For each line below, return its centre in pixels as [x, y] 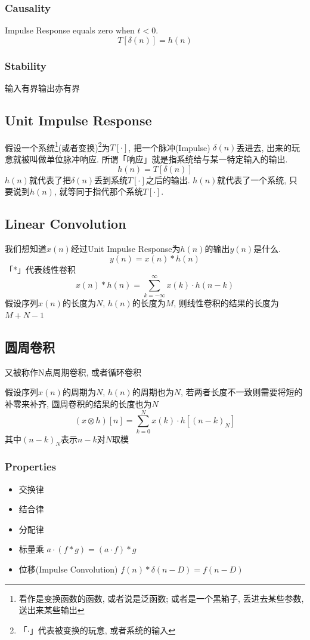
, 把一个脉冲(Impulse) [169, 147]
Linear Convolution [66, 224]
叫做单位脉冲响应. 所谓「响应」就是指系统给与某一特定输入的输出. [159, 159]
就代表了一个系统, [252, 179]
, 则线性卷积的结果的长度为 [226, 303]
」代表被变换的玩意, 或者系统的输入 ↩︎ [102, 630]
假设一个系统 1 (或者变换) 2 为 [58, 146]
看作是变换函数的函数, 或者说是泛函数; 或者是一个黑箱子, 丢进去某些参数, [161, 598]
